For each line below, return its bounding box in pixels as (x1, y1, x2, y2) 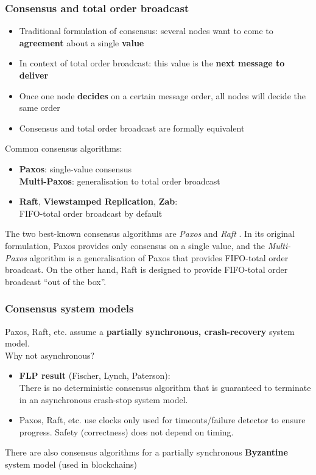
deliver (19, 69, 49, 81)
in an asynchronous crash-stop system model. (19, 393, 188, 406)
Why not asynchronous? (5, 348, 95, 361)
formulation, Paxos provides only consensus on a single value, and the (5, 239, 265, 252)
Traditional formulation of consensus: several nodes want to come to (19, 24, 273, 37)
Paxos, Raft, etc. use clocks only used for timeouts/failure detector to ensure (19, 413, 306, 426)
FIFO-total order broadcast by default (19, 206, 163, 219)
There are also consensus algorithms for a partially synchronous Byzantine (5, 446, 288, 459)
